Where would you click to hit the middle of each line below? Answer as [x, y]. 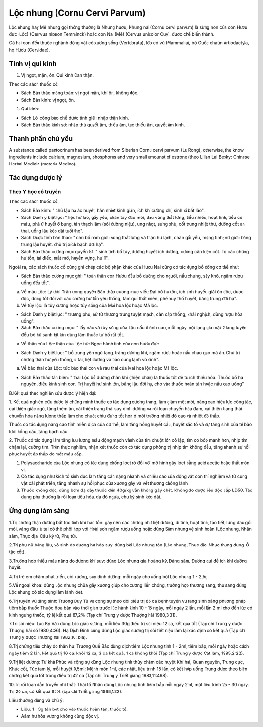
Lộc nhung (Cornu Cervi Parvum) [77, 13]
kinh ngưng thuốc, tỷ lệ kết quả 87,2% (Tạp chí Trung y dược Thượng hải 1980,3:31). [93, 615]
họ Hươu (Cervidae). [29, 50]
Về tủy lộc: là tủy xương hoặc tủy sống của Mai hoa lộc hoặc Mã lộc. [90, 305]
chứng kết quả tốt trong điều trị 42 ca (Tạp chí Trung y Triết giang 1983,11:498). [88, 675]
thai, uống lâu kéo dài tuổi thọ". [52, 231]
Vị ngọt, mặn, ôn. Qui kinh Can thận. [57, 75]
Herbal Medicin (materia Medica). [43, 164]
